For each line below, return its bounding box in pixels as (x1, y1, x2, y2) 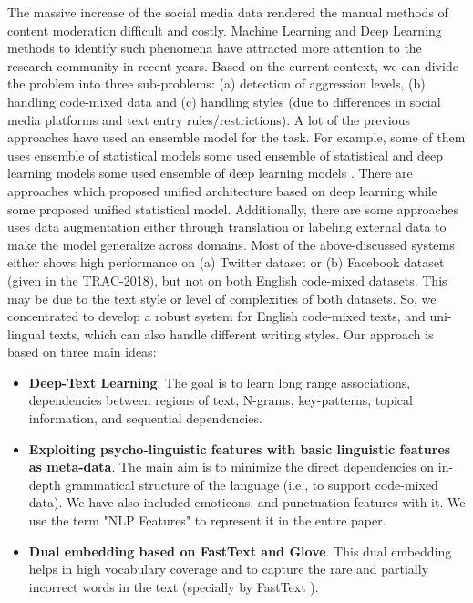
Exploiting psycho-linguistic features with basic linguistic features (28, 439, 451, 458)
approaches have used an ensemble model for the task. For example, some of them (7, 128, 466, 147)
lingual (7, 324, 46, 343)
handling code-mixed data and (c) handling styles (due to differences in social (7, 91, 441, 110)
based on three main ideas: (7, 342, 157, 361)
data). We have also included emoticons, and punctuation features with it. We (28, 493, 466, 512)
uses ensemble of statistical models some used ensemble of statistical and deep (7, 145, 443, 164)
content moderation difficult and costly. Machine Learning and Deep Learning (7, 20, 442, 39)
